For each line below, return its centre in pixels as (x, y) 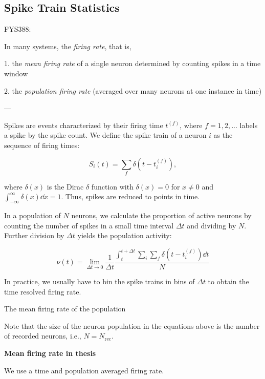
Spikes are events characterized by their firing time (84, 125)
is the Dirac (65, 186)
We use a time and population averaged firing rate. (84, 370)
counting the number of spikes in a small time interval (89, 225)
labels (249, 125)
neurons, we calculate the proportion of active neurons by (161, 215)
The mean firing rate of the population (65, 309)
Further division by (34, 235)
